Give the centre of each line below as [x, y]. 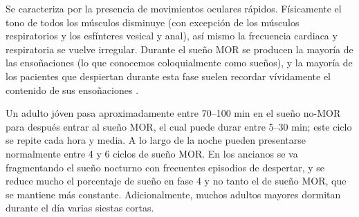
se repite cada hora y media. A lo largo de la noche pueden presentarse [156, 140]
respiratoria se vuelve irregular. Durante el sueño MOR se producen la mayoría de [179, 49]
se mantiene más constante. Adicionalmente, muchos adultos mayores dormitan [173, 194]
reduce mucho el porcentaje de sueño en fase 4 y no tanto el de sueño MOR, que [176, 181]
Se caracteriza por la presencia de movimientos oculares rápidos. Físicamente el [174, 8]
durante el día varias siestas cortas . [80, 208]
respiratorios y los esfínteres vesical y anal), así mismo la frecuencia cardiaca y [172, 36]
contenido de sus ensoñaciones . [72, 89]
